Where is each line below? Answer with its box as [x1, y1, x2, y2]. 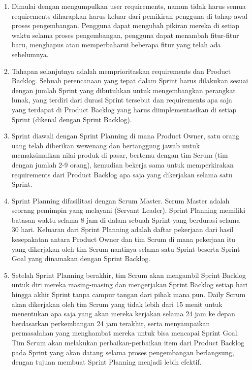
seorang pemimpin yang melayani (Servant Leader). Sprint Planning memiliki [11, 205, 246, 215]
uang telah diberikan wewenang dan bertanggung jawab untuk [11, 140, 200, 150]
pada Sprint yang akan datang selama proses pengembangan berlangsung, [11, 347, 234, 357]
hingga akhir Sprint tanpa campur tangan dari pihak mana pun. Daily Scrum [11, 289, 246, 300]
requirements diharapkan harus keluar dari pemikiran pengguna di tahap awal [11, 10, 248, 21]
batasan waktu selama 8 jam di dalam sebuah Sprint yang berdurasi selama [11, 214, 240, 225]
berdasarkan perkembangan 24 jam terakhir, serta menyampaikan [11, 318, 210, 328]
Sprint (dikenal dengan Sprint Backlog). [11, 114, 132, 124]
